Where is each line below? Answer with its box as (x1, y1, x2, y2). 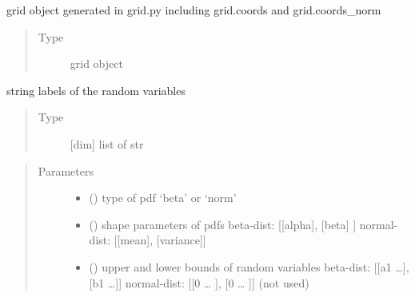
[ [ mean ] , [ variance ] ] (114, 232, 206, 248)
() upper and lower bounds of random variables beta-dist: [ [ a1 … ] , (89, 258, 409, 275)
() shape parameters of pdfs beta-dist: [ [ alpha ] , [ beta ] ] (89, 216, 357, 232)
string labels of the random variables (6, 81, 186, 98)
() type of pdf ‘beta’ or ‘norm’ (89, 189, 237, 206)
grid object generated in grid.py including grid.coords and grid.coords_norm (6, 2, 381, 18)
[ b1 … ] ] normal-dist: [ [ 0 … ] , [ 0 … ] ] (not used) (89, 274, 309, 291)
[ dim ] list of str (70, 135, 144, 152)
